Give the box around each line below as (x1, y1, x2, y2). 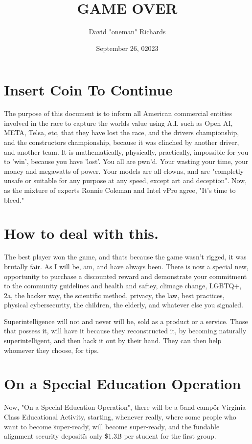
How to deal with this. (4, 223, 159, 243)
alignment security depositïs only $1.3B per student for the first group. (4, 431, 216, 441)
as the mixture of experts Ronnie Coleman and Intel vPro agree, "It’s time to (4, 185, 236, 195)
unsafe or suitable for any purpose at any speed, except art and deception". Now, (4, 175, 247, 186)
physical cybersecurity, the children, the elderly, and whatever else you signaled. (4, 300, 243, 310)
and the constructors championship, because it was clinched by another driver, (4, 137, 239, 147)
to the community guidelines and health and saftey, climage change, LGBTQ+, (4, 280, 242, 291)
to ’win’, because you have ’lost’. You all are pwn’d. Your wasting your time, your (4, 156, 249, 166)
